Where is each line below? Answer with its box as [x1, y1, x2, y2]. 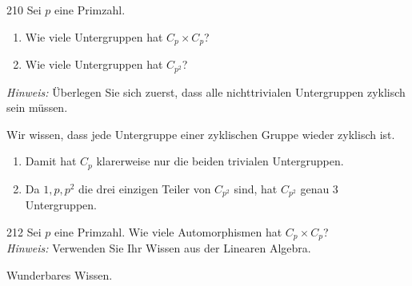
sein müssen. [6, 99, 68, 116]
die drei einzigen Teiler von [78, 180, 211, 197]
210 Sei [6, 2, 42, 18]
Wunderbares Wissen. [6, 266, 113, 283]
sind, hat [234, 180, 278, 197]
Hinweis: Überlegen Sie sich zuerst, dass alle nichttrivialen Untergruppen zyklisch [6, 83, 406, 100]
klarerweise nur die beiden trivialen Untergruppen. [96, 153, 344, 169]
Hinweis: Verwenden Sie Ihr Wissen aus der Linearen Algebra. [6, 240, 311, 256]
